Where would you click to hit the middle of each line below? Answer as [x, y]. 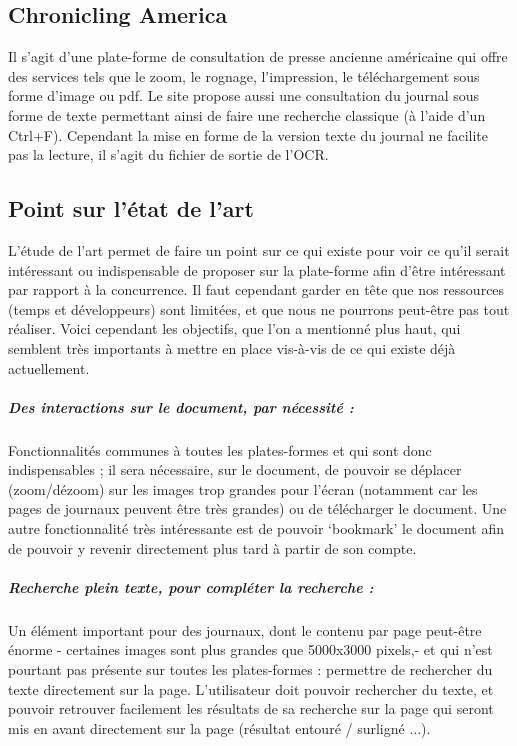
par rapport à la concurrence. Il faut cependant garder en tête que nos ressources [256, 289]
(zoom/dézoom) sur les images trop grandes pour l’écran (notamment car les [243, 488]
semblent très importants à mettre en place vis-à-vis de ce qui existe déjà [232, 347]
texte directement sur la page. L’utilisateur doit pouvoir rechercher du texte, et [251, 688]
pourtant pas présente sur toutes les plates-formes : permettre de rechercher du [250, 669]
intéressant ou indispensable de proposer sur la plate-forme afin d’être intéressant [257, 269]
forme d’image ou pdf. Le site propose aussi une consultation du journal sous [244, 95]
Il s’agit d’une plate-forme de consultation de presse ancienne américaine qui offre [258, 56]
